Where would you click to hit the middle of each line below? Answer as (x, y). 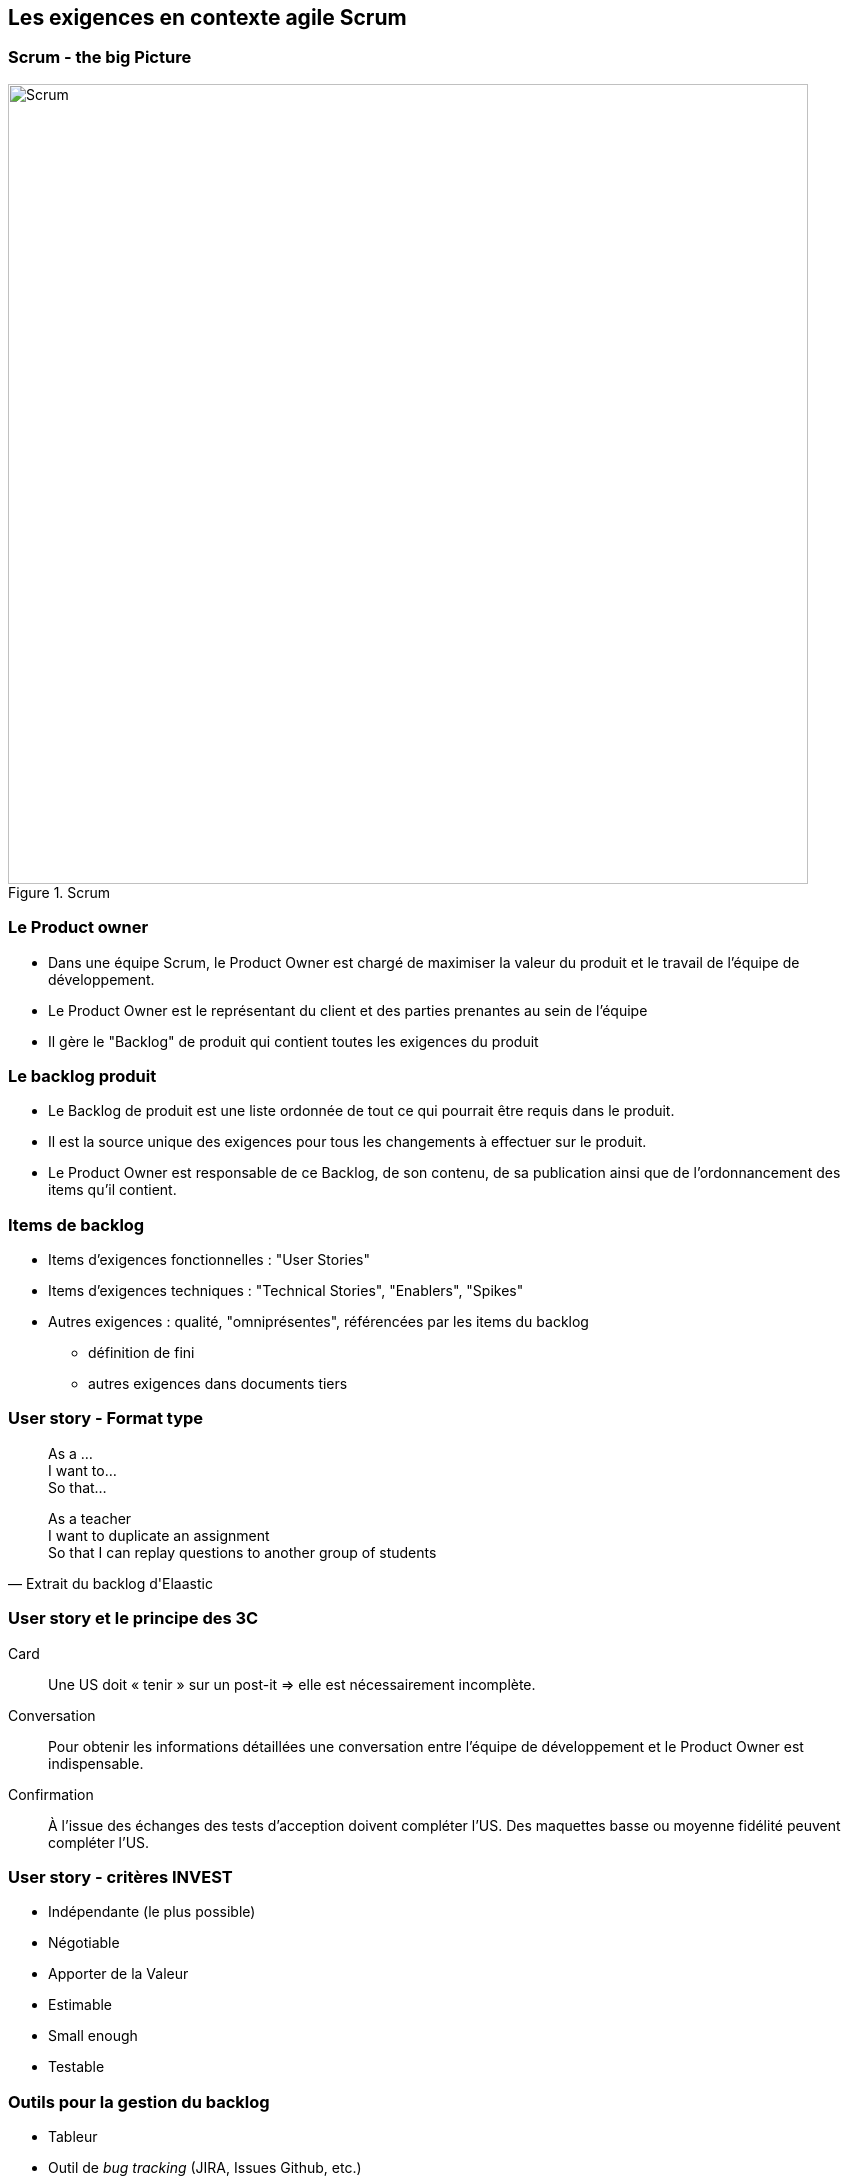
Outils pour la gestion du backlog (139, 2101)
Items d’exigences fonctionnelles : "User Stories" (209, 1260)
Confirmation (51, 1794)
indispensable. (96, 1763)
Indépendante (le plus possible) (152, 1912)
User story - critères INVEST (120, 1876)
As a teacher (90, 1518)
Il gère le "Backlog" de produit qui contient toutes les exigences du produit (293, 1041)
